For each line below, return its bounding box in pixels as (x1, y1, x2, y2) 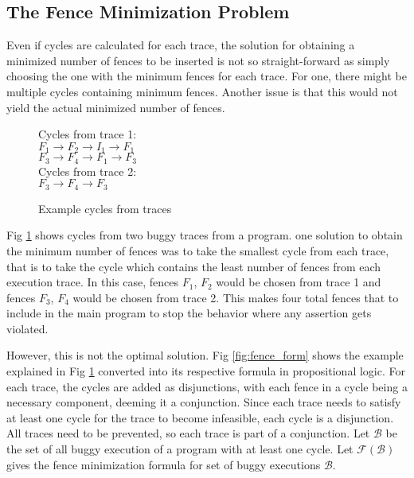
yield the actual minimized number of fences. (6, 99, 225, 115)
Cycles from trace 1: (38, 126, 137, 142)
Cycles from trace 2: (38, 162, 137, 179)
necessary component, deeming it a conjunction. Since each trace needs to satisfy (6, 394, 401, 410)
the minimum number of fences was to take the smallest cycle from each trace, (6, 242, 389, 258)
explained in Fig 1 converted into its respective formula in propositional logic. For (6, 363, 405, 379)
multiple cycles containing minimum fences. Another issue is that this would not (6, 83, 398, 99)
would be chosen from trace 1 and (216, 274, 381, 290)
